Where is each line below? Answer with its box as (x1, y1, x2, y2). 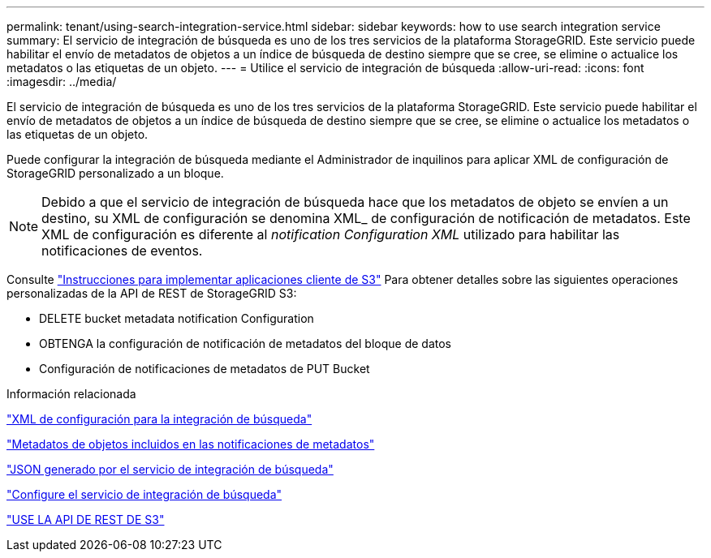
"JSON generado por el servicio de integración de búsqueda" (6, 462, 334, 476)
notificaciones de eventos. (41, 243, 203, 259)
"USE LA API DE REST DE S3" (6, 513, 165, 526)
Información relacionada (6, 387, 136, 401)
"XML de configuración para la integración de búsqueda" (6, 412, 312, 426)
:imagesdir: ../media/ (6, 75, 117, 88)
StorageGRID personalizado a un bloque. (6, 166, 224, 180)
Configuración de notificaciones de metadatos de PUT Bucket (39, 362, 370, 376)
